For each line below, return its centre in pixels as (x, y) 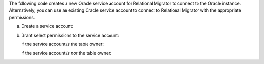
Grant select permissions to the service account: (70, 35)
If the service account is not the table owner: (66, 53)
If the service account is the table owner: (63, 44)
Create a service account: (47, 26)
